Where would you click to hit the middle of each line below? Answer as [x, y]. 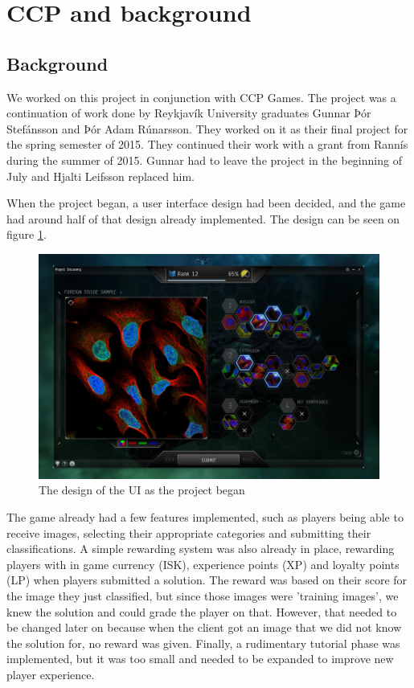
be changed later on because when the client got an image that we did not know [204, 627]
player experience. [51, 674]
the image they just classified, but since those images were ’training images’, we [203, 595]
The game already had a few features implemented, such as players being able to [205, 517]
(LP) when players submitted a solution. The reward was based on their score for [207, 580]
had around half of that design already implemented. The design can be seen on [203, 218]
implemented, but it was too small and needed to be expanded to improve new [200, 659]
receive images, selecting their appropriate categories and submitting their [189, 532]
